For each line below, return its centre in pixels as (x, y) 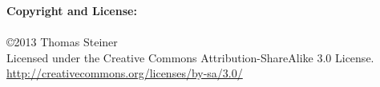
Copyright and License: (72, 10)
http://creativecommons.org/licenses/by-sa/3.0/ (125, 73)
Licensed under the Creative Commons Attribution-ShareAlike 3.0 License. (190, 57)
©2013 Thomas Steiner (62, 42)
